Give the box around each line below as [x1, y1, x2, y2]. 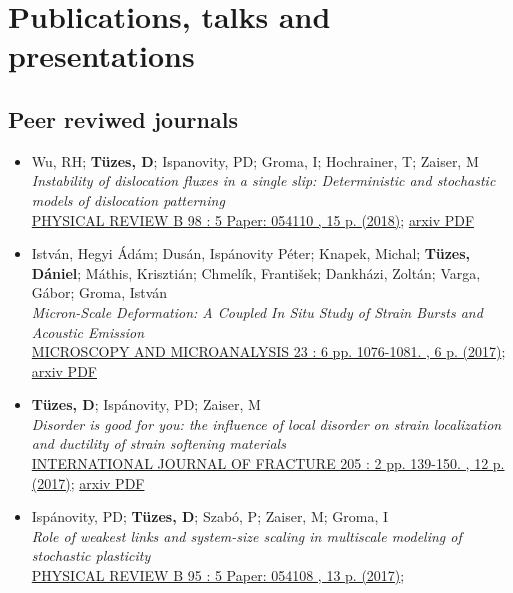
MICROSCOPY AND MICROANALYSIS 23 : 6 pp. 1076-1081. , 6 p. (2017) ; [31, 341, 506, 362]
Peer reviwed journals [8, 103, 238, 134]
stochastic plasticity [31, 545, 151, 566]
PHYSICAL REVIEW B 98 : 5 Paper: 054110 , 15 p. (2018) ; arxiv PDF [31, 209, 475, 230]
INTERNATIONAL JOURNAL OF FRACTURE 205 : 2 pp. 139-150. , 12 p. [31, 453, 505, 474]
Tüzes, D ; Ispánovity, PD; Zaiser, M [31, 394, 261, 415]
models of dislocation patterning [31, 189, 225, 210]
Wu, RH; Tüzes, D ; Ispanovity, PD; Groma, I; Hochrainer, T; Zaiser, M [31, 150, 479, 171]
